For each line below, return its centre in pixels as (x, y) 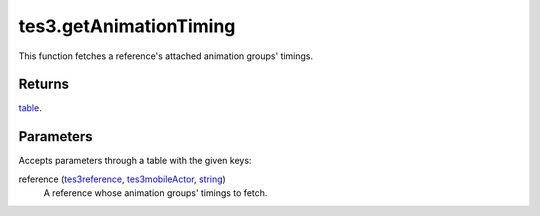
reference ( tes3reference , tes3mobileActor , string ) (122, 179)
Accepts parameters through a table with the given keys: (135, 161)
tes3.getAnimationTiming (127, 26)
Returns (44, 84)
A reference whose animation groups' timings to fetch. (155, 193)
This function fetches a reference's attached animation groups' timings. (166, 56)
